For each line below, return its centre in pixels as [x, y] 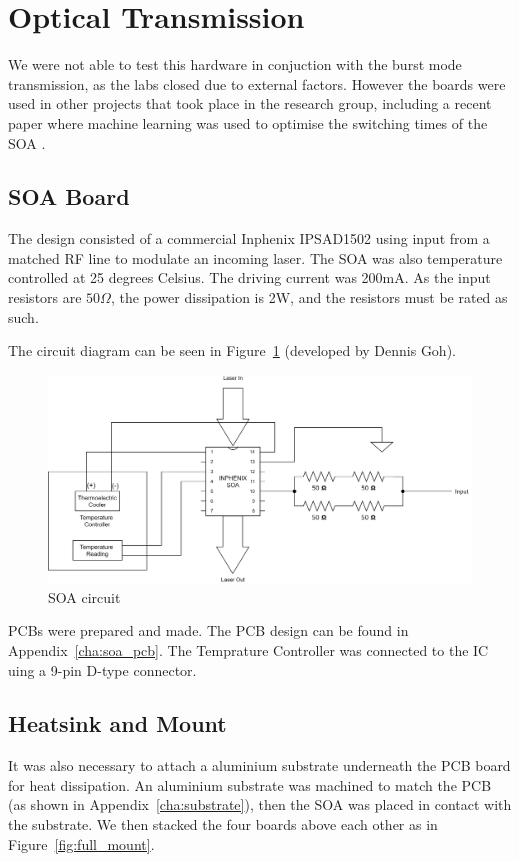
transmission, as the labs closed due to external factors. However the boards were [257, 83]
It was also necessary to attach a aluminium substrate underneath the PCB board [259, 765]
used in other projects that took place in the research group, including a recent [250, 103]
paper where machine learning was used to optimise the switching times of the [248, 122]
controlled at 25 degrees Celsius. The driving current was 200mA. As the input [249, 277]
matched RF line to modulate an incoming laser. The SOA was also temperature [255, 257]
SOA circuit [84, 596]
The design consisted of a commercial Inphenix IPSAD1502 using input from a [249, 238]
